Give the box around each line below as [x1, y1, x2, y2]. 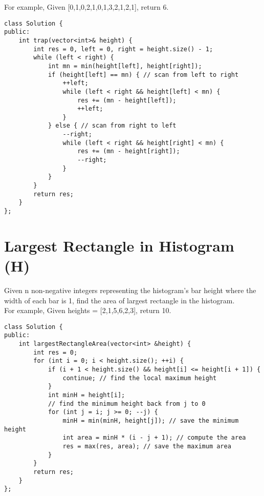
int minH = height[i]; [48, 391, 125, 399]
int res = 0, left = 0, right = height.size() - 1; [33, 45, 213, 53]
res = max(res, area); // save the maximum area [62, 442, 231, 450]
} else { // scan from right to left [48, 122, 177, 130]
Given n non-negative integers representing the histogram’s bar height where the [4, 285, 256, 295]
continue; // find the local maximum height [62, 374, 217, 382]
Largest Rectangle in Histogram [4, 235, 234, 256]
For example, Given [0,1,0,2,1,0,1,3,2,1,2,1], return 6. [4, 2, 169, 12]
